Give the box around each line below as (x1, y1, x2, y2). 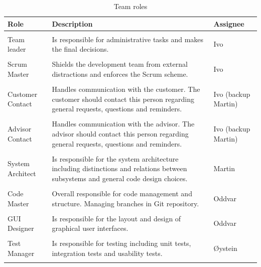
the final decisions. (52, 44, 109, 54)
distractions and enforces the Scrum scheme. (52, 68, 188, 79)
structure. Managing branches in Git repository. (52, 198, 199, 208)
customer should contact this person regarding (52, 93, 195, 104)
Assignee (213, 18, 244, 29)
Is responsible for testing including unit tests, (52, 238, 191, 248)
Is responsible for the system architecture (52, 153, 179, 164)
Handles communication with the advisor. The (52, 118, 195, 129)
